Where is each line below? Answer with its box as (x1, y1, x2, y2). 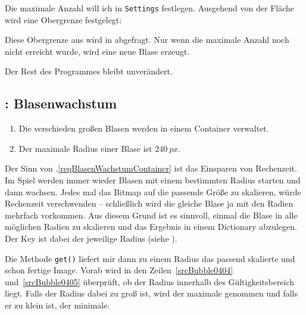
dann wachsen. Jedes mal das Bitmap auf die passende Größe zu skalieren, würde (5, 185, 301, 198)
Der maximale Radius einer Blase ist (18, 142, 152, 154)
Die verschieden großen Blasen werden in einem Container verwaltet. (18, 122, 269, 135)
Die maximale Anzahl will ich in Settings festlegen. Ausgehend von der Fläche (5, 2, 295, 14)
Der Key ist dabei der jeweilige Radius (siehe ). (5, 232, 177, 244)
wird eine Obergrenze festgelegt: (5, 13, 122, 26)
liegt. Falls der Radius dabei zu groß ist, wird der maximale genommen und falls (5, 287, 298, 300)
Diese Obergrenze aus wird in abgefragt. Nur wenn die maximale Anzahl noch (5, 33, 289, 46)
